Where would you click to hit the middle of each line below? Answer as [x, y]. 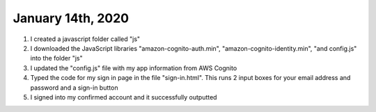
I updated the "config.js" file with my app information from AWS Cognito [134, 68]
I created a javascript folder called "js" [85, 39]
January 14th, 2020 [71, 18]
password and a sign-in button [74, 88]
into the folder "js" [56, 58]
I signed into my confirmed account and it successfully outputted [124, 97]
